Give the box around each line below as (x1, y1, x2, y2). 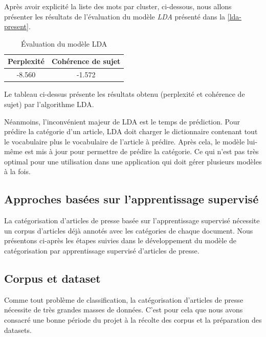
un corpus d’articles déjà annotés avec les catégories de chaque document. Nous (4, 225, 253, 236)
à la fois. (4, 166, 31, 177)
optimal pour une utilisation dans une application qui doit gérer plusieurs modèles (4, 156, 262, 166)
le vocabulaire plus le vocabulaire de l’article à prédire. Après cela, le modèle (4, 136, 245, 146)
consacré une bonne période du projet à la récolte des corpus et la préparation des (4, 314, 262, 325)
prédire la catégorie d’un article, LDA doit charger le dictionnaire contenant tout (4, 126, 258, 137)
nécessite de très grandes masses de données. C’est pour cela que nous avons (4, 304, 243, 315)
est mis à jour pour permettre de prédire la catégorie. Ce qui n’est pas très (25, 146, 259, 157)
